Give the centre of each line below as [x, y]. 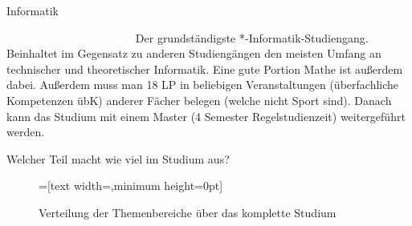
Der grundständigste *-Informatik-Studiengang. [252, 37]
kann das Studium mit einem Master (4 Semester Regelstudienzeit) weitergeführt [206, 116]
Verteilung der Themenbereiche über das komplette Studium [188, 212]
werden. [26, 132]
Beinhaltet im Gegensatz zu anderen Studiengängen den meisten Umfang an [194, 53]
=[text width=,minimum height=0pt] [131, 186]
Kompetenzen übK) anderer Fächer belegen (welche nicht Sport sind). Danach [199, 100]
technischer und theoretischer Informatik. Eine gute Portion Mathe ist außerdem [205, 69]
